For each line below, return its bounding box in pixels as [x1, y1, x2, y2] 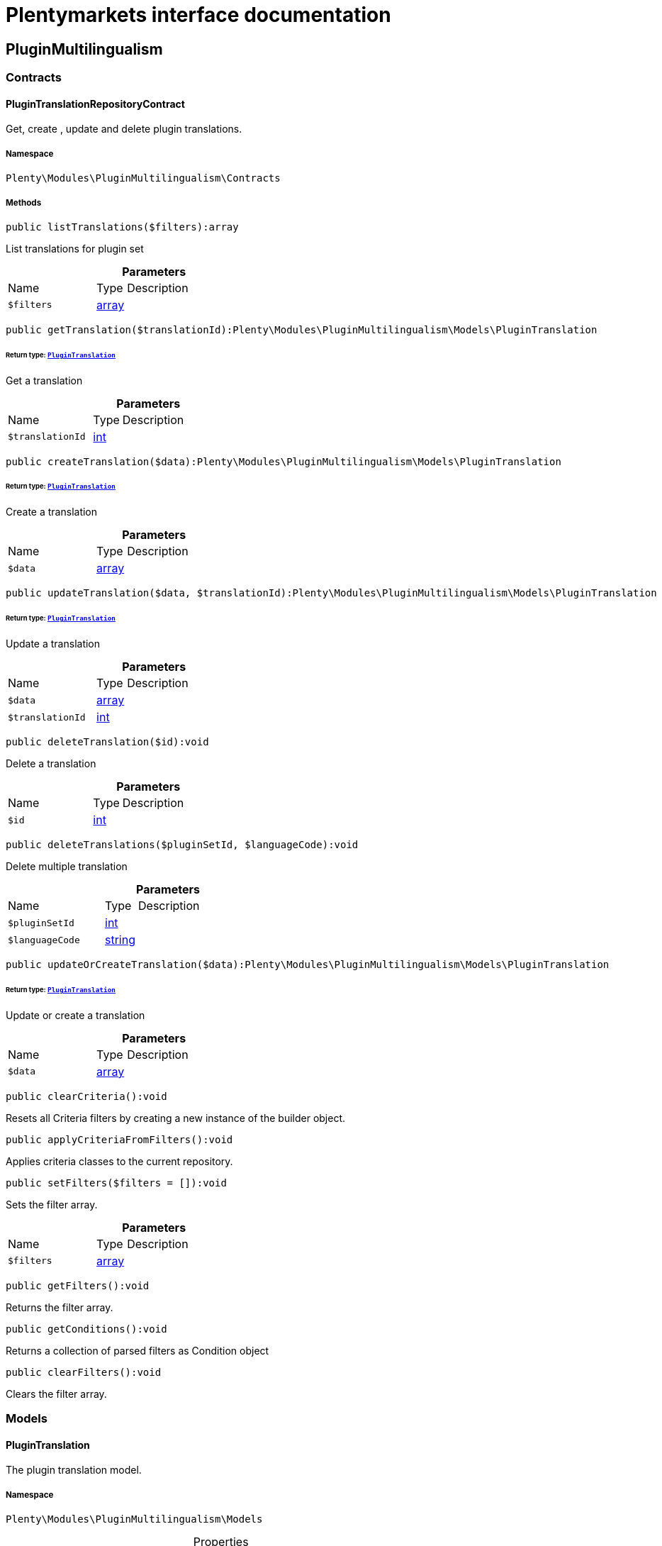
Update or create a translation [6, 1008, 145, 1021]
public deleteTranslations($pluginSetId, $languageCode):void [6, 839, 359, 851]
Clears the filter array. [6, 1387, 107, 1400]
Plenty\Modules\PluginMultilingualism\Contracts [6, 172, 281, 184]
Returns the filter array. [6, 1301, 113, 1313]
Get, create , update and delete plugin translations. [6, 123, 242, 135]
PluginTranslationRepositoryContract [6, 97, 185, 110]
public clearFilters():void [6, 1366, 162, 1378]
